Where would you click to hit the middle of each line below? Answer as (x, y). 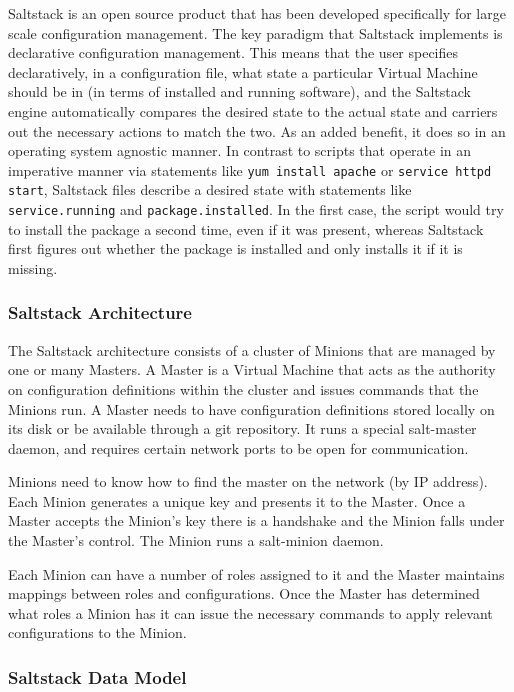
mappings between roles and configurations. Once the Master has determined (244, 593)
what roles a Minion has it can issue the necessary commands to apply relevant (250, 612)
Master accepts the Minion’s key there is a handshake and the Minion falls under (256, 520)
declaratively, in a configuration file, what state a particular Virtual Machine (243, 71)
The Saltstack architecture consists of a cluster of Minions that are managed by (252, 349)
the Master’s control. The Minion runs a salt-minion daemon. (196, 540)
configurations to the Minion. (97, 632)
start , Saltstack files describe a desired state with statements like (210, 189)
